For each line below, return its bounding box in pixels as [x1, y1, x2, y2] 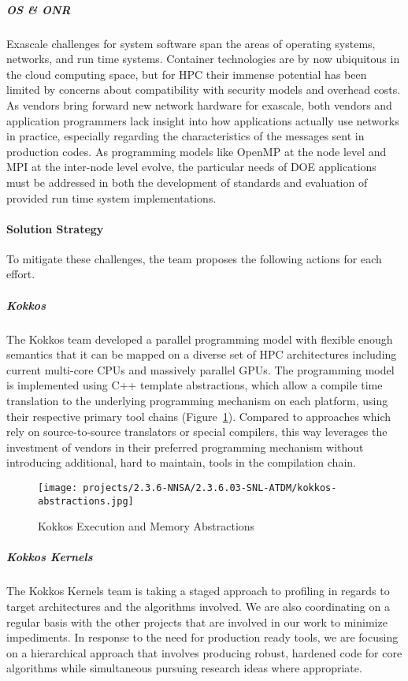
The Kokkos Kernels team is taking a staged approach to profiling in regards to [6, 582, 390, 599]
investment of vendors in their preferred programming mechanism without [6, 438, 364, 455]
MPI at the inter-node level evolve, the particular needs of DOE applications [6, 158, 376, 175]
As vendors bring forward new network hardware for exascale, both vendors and [6, 96, 392, 113]
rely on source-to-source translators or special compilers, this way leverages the [6, 423, 388, 440]
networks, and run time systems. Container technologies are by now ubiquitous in [6, 50, 400, 67]
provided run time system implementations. [6, 189, 217, 206]
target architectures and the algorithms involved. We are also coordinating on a [6, 598, 390, 615]
